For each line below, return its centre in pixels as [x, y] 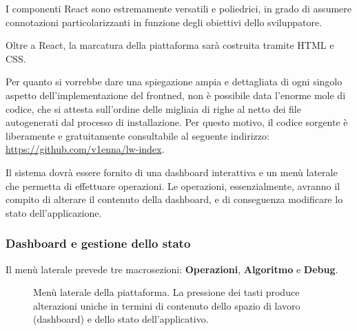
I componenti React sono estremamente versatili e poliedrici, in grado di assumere [178, 8]
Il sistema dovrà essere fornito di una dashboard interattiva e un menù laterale [172, 172]
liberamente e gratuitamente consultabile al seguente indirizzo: [137, 135]
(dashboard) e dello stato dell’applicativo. [121, 319]
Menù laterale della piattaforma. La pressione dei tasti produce [166, 292]
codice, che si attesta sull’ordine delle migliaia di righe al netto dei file [153, 108]
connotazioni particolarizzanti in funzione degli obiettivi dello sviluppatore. [164, 22]
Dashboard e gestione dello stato [98, 243]
